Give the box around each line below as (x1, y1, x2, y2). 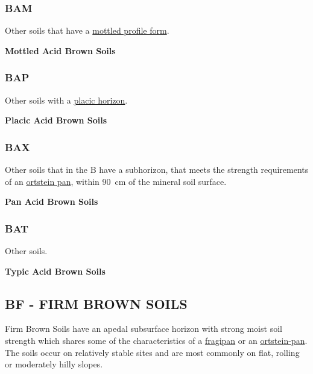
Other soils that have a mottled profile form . (5, 24, 169, 37)
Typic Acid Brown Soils (5, 264, 106, 277)
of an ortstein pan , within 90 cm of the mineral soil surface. (5, 175, 227, 187)
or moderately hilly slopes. (5, 358, 103, 370)
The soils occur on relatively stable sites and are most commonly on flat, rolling (5, 346, 300, 358)
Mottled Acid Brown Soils (5, 44, 116, 57)
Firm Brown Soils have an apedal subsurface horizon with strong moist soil (5, 322, 282, 335)
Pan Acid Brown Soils (5, 195, 98, 208)
